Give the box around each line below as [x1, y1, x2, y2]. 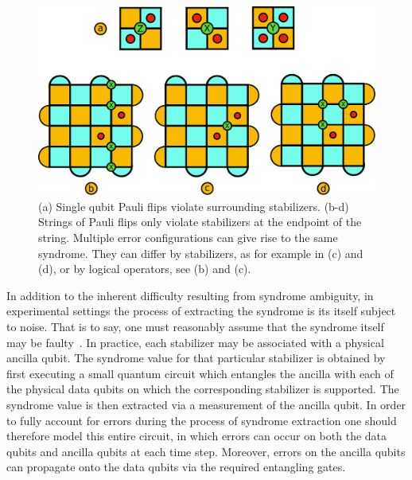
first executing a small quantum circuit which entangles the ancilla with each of [6, 365, 394, 381]
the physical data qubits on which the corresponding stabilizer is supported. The [6, 380, 399, 397]
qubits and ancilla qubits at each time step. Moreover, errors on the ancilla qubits [6, 443, 406, 459]
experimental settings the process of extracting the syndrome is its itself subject [6, 302, 396, 319]
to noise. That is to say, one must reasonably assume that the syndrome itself [6, 318, 384, 334]
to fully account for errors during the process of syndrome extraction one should [6, 412, 397, 428]
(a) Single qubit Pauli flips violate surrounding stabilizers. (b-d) [38, 197, 349, 214]
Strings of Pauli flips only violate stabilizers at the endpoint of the [38, 213, 362, 230]
